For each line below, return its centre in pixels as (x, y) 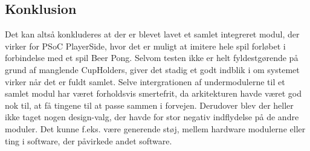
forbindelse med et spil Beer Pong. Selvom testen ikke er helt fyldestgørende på (152, 58)
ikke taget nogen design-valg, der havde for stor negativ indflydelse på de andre (152, 117)
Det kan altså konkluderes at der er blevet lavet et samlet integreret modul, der (152, 34)
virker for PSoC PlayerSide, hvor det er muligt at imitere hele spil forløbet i (145, 46)
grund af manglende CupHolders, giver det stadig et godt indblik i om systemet (152, 69)
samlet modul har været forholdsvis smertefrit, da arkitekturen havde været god (153, 93)
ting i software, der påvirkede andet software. (89, 140)
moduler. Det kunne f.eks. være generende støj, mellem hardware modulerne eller (155, 128)
